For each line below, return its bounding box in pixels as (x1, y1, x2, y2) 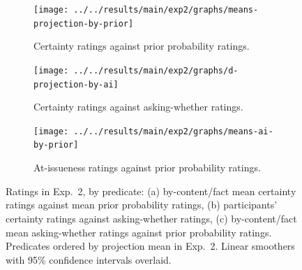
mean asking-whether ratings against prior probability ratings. (6, 225, 272, 239)
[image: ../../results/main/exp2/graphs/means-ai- (33, 126, 273, 136)
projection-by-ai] (33, 79, 119, 90)
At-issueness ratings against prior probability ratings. (33, 160, 261, 175)
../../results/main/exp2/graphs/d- (73, 65, 239, 76)
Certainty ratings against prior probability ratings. (33, 38, 250, 53)
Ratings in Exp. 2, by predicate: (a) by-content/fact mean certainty (6, 183, 296, 198)
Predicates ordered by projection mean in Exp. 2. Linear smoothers (6, 239, 295, 253)
